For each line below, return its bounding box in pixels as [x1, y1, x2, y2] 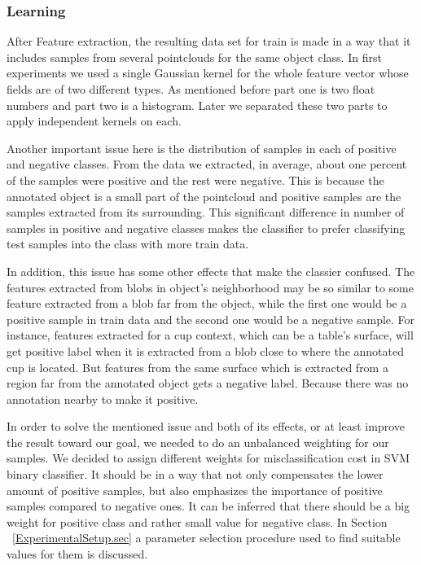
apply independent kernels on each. [7, 112, 182, 129]
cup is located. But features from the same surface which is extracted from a [7, 358, 388, 375]
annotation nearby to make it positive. [7, 390, 199, 407]
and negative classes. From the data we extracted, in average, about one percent [7, 155, 407, 173]
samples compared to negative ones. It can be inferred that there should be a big [7, 497, 410, 515]
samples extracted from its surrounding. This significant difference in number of [7, 204, 405, 221]
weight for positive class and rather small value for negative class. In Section [7, 513, 388, 530]
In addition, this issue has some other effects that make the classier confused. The [7, 262, 415, 279]
